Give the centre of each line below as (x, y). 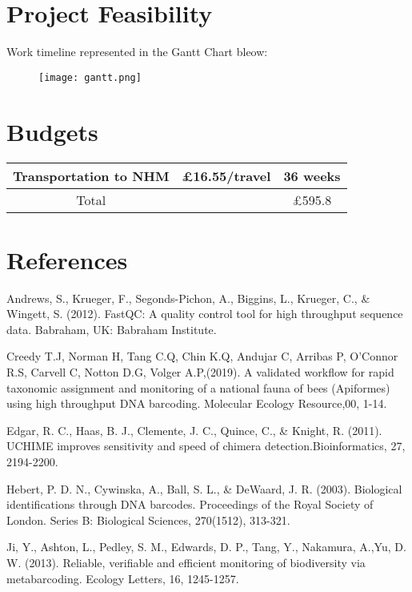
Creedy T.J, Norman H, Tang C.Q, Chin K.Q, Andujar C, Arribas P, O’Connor (202, 356)
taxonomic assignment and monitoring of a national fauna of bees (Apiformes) (198, 387)
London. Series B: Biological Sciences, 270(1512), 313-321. (148, 520)
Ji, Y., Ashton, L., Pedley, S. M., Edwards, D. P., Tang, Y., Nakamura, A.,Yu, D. (206, 547)
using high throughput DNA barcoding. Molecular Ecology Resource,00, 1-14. (197, 403)
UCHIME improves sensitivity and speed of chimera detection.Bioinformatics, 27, (206, 446)
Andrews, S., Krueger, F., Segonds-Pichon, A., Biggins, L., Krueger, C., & (188, 298)
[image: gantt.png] (90, 77)
